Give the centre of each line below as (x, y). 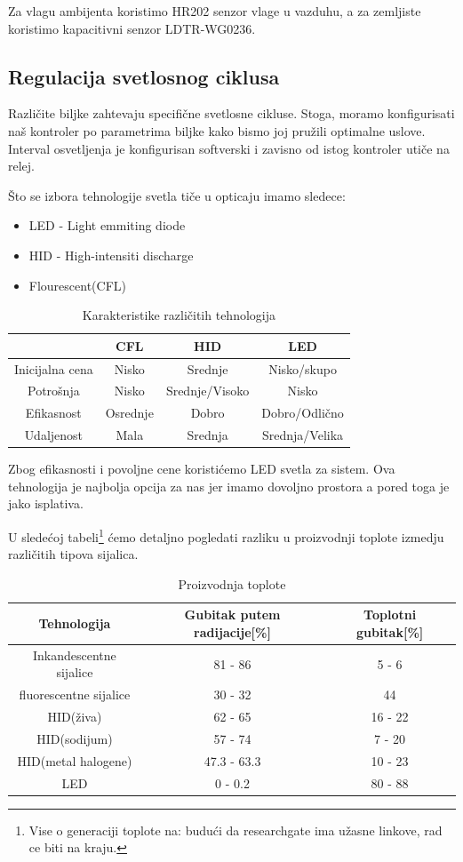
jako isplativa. (46, 503)
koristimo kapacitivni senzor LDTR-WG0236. (132, 28)
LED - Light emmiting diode (107, 225)
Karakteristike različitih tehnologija (179, 315)
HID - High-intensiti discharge (111, 255)
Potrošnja (54, 391)
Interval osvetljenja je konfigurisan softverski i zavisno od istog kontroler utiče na (229, 148)
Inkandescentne (75, 654)
